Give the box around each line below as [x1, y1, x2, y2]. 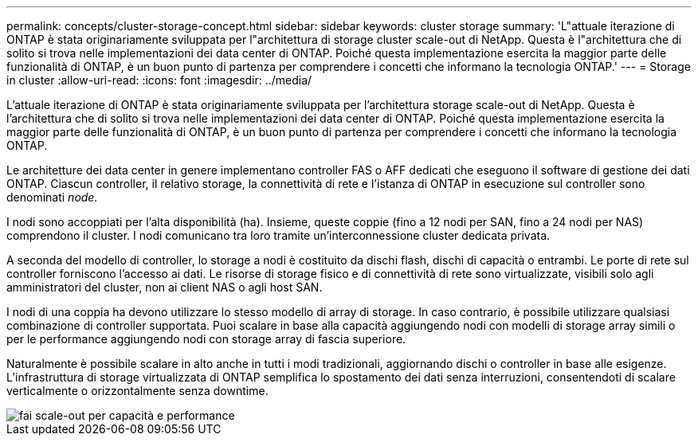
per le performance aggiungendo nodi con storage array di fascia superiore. [6, 332, 406, 346]
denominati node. [6, 190, 98, 204]
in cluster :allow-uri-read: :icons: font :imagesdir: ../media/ [6, 73, 312, 87]
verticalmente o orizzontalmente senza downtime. [6, 384, 269, 397]
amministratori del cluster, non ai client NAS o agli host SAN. [6, 280, 323, 294]
